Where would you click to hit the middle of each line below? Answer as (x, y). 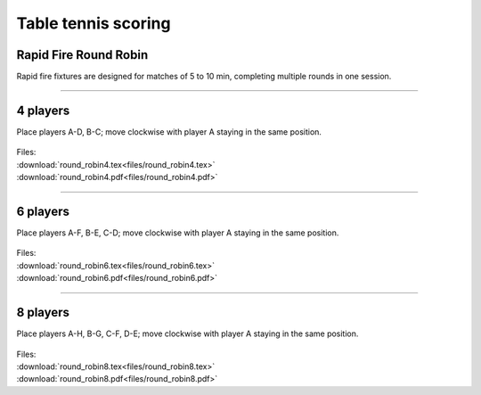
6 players (43, 211)
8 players (43, 313)
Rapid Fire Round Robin (82, 55)
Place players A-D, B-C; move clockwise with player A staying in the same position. (169, 132)
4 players (43, 110)
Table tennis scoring (94, 23)
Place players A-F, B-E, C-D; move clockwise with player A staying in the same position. (178, 233)
